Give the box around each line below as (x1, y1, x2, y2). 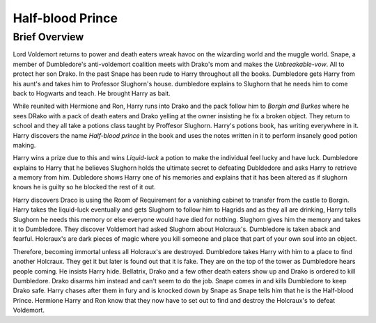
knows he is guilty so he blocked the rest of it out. (13, 183, 156, 191)
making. (13, 141, 36, 149)
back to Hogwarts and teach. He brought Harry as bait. (13, 89, 171, 97)
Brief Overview (13, 31, 84, 43)
